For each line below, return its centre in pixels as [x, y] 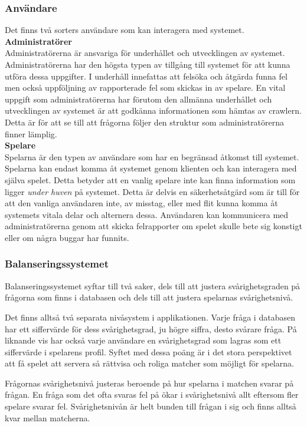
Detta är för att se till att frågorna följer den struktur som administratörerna [145, 122]
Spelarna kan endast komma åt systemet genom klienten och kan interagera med [151, 168]
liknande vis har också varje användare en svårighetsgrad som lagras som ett [143, 340]
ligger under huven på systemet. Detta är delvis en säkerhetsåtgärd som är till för [152, 191]
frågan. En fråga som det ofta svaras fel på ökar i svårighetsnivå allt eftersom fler [152, 394]
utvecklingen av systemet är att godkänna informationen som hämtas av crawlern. [153, 110]
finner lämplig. [31, 133]
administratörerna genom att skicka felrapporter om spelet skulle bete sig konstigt [153, 226]
